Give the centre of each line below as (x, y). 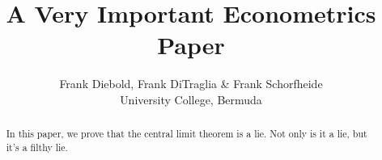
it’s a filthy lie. (37, 147)
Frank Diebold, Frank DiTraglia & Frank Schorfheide (191, 84)
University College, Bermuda (191, 99)
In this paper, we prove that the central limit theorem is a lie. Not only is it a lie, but (187, 134)
